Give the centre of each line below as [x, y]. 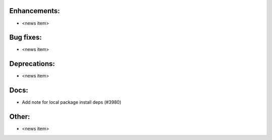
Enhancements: [35, 11]
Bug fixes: [26, 38]
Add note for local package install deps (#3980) [72, 102]
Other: [20, 117]
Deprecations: [32, 64]
